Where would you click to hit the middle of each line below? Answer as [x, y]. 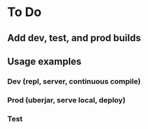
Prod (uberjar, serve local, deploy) [67, 100]
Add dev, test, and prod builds [74, 38]
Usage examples [45, 61]
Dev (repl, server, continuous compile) [74, 81]
